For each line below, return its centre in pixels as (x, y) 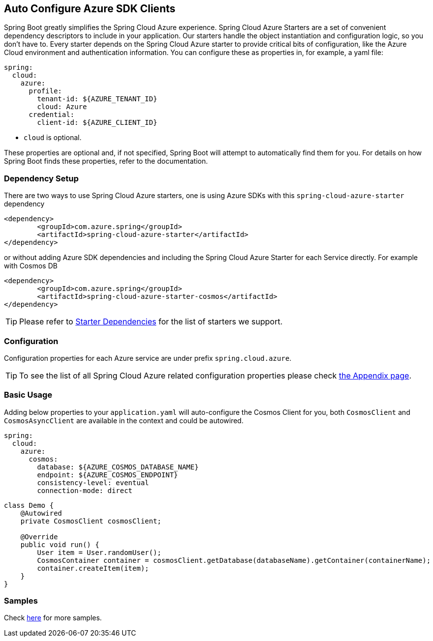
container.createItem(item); (93, 568)
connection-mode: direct (85, 490)
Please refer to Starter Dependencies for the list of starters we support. (151, 322)
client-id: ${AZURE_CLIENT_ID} (97, 123)
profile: (45, 91)
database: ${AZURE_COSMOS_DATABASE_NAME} (118, 467)
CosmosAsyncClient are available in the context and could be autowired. (124, 420)
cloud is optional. (53, 138)
